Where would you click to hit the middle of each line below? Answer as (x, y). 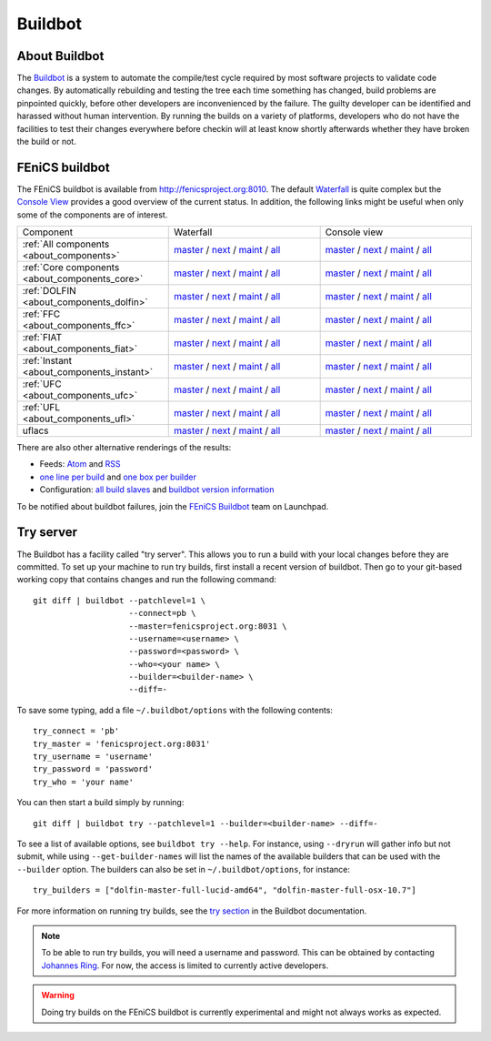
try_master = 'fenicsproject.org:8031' (122, 743)
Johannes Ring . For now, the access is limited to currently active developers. (185, 965)
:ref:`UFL (41, 408)
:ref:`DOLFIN (49, 291)
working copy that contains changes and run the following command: (147, 580)
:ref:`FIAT (42, 338)
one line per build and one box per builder (118, 477)
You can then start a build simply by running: (100, 803)
